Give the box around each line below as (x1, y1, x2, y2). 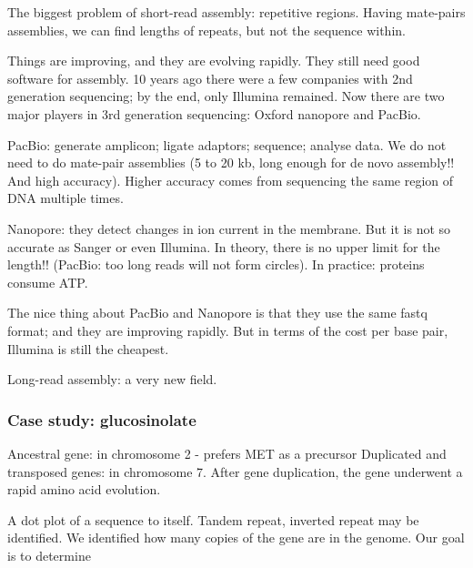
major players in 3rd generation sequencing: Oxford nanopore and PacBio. (7, 104, 421, 123)
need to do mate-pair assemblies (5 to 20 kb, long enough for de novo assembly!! (7, 153, 455, 172)
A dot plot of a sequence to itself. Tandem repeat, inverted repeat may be (7, 510, 419, 529)
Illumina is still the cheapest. (7, 339, 169, 358)
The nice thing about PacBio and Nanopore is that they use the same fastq (7, 303, 428, 322)
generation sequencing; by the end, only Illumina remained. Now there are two (7, 86, 445, 106)
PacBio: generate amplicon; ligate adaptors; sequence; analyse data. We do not (7, 135, 447, 154)
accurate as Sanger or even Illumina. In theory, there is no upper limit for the (7, 237, 440, 256)
